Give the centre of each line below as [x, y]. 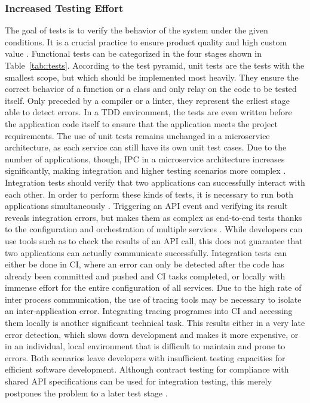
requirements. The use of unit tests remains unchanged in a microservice [137, 135]
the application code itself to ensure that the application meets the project [141, 123]
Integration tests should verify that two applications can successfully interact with [155, 182]
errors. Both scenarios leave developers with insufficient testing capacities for [145, 357]
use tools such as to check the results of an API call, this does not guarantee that [154, 240]
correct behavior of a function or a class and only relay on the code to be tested [151, 89]
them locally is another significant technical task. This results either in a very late [155, 323]
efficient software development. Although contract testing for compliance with [147, 369]
